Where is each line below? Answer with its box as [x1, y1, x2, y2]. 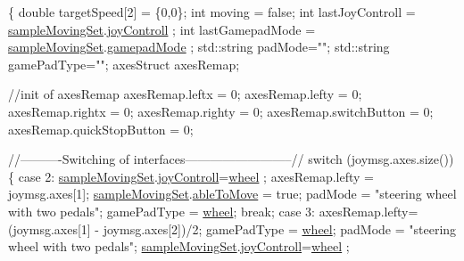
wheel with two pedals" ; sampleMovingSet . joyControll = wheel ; [8, 237, 350, 256]
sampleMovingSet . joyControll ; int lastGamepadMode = [8, 20, 316, 38]
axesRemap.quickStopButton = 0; [8, 119, 194, 138]
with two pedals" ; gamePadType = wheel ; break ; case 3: [8, 201, 315, 220]
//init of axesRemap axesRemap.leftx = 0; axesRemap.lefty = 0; [8, 85, 362, 103]
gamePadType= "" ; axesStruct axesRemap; [8, 54, 240, 73]
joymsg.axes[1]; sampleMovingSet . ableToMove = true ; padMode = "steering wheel [8, 184, 457, 203]
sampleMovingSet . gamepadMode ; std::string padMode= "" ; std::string [8, 37, 390, 56]
